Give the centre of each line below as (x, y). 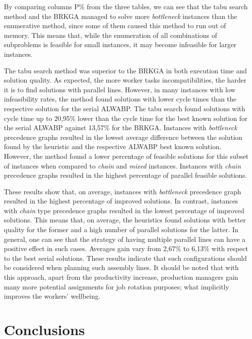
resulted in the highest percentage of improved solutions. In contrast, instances (121, 201)
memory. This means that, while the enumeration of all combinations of (110, 35)
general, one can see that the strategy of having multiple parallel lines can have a (125, 239)
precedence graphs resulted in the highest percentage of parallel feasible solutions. (126, 175)
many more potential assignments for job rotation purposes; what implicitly (117, 286)
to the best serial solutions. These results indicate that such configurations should (126, 258)
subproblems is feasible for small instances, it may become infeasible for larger (120, 44)
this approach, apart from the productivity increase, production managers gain (121, 277)
